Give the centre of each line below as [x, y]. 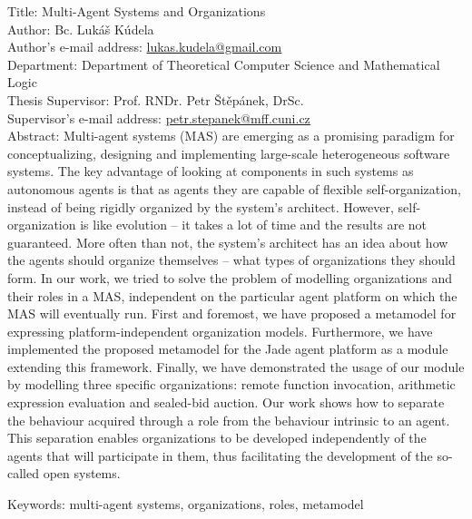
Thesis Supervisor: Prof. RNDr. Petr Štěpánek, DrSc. [156, 99]
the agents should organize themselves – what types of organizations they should [231, 260]
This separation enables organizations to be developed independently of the [217, 438]
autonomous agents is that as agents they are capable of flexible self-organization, [234, 188]
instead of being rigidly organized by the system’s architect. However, [201, 206]
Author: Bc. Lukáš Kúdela [81, 29]
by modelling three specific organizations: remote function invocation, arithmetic [231, 384]
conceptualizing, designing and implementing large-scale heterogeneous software [229, 153]
